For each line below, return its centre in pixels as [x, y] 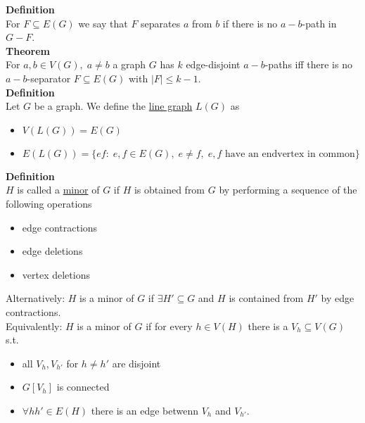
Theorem [28, 50]
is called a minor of [58, 190]
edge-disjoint [213, 64]
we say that [103, 23]
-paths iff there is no [308, 64]
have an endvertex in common [290, 154]
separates [161, 23]
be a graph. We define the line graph [113, 106]
